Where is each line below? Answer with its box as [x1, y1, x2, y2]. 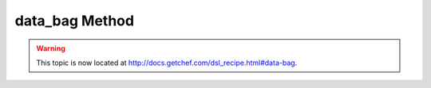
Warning [36, 44, 65, 53]
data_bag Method [14, 12, 135, 29]
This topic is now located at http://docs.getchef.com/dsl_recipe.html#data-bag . [36, 58, 298, 67]
